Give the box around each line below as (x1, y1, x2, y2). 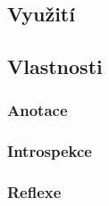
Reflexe (7, 181, 62, 203)
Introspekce (7, 140, 92, 162)
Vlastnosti (7, 53, 103, 80)
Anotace (7, 99, 68, 121)
